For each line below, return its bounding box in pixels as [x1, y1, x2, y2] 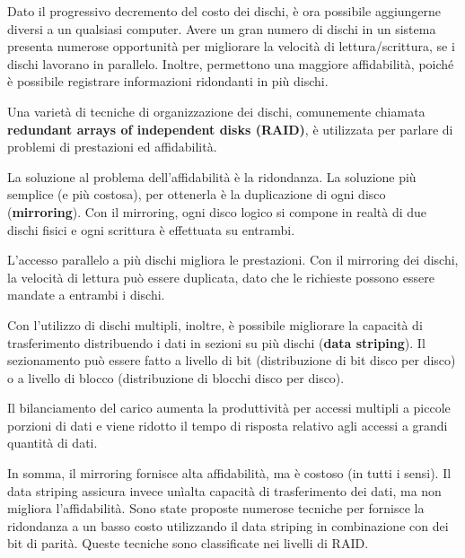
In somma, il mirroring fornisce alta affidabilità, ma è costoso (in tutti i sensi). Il [7, 464, 452, 483]
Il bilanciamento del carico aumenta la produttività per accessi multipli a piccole [7, 398, 451, 417]
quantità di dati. [7, 433, 98, 452]
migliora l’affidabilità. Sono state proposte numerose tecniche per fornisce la [7, 499, 425, 518]
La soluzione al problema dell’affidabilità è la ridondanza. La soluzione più [7, 167, 417, 186]
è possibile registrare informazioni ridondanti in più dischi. [7, 72, 329, 91]
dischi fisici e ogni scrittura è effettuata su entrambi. [7, 220, 295, 239]
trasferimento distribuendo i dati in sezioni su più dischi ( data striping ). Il [7, 333, 426, 352]
